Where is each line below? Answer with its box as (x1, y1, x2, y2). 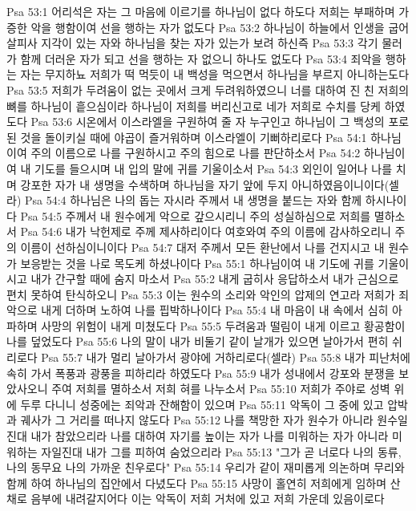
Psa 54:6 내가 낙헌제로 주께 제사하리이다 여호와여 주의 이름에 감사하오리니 (20, 223, 391, 240)
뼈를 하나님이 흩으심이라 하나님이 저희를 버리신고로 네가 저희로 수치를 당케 (6, 97, 381, 114)
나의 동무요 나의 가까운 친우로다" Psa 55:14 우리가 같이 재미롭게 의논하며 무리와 (6, 459, 405, 476)
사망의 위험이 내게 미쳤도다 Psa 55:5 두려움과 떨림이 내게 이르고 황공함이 (41, 317, 406, 334)
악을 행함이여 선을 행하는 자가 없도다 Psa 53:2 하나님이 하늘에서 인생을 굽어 (30, 18, 410, 35)
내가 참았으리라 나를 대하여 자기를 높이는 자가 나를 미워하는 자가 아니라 (30, 428, 389, 444)
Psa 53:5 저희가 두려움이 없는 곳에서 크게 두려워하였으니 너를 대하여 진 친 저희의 (6, 81, 410, 98)
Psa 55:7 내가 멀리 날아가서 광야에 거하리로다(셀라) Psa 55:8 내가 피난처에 (41, 349, 410, 366)
